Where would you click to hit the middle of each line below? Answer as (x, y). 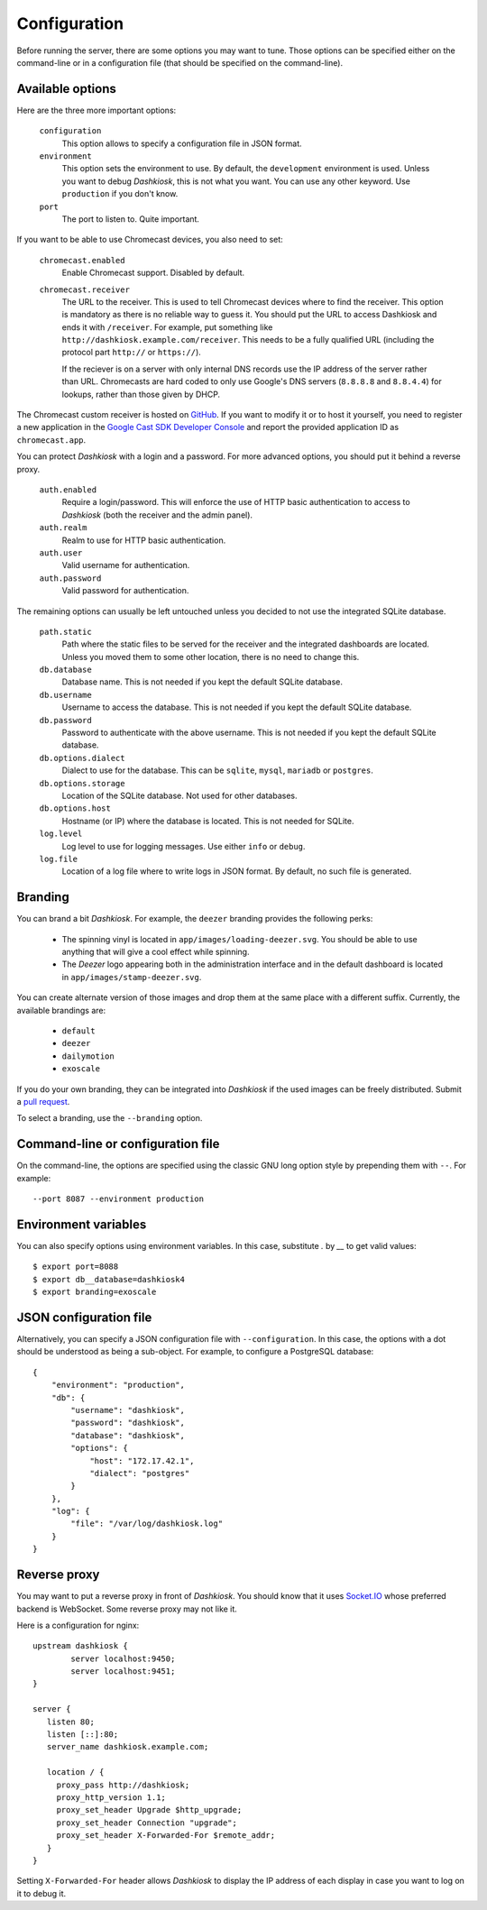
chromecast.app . (51, 440)
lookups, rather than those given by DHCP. (141, 394)
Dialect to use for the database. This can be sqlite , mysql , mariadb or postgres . (217, 770)
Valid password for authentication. (125, 591)
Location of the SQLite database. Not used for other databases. (179, 795)
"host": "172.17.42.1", (142, 1460)
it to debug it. (41, 1893)
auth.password (70, 578)
